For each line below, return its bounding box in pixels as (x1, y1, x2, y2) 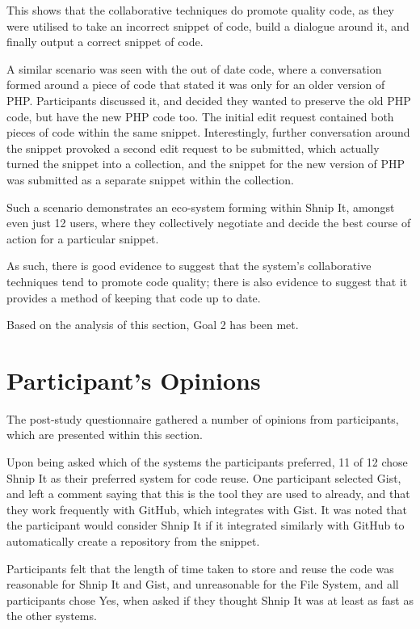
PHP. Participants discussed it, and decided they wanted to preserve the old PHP (6, 91, 411, 108)
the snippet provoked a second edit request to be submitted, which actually (6, 139, 380, 156)
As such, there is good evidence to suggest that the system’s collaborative (6, 257, 372, 274)
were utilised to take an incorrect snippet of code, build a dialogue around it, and (6, 17, 409, 34)
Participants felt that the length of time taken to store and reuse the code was (6, 559, 394, 576)
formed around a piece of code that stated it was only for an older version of (6, 76, 385, 93)
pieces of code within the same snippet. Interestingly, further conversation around (6, 124, 410, 141)
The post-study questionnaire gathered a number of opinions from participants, (6, 410, 399, 427)
